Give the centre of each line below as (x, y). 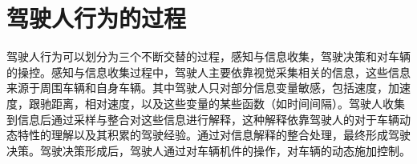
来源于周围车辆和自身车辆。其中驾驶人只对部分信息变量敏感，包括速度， (197, 88)
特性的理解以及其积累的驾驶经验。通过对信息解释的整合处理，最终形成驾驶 (214, 135)
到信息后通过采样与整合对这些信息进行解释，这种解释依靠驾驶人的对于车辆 (203, 119)
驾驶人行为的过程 (97, 18)
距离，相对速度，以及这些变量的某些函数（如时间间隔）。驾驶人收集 (228, 103)
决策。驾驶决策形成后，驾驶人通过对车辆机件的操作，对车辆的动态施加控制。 (208, 150)
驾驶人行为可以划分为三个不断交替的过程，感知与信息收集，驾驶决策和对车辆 (208, 56)
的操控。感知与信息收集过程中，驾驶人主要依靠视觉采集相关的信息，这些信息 (208, 72)
